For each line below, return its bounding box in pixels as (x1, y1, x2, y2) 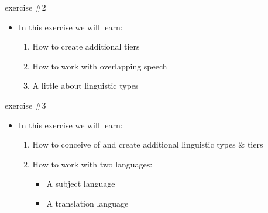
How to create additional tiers (32, 40, 140, 53)
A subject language (46, 177, 115, 190)
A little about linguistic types (32, 79, 139, 92)
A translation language (46, 197, 129, 209)
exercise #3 (5, 99, 46, 111)
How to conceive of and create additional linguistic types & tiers (32, 138, 263, 151)
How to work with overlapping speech (32, 60, 167, 72)
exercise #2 (5, 1, 46, 13)
